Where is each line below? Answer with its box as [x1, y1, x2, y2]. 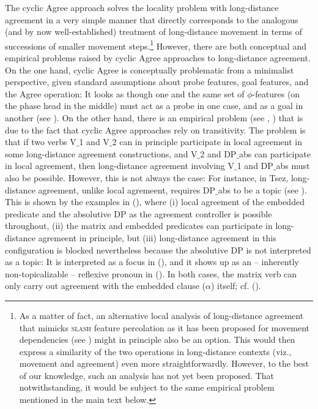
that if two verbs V [5, 135, 76, 148]
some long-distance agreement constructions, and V [5, 147, 198, 160]
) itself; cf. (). [210, 279, 261, 292]
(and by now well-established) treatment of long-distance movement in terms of [5, 25, 303, 38]
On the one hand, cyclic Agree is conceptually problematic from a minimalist [5, 63, 294, 76]
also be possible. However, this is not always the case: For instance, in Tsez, [5, 171, 289, 184]
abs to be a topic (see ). [218, 183, 307, 196]
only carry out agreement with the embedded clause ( [5, 279, 206, 292]
